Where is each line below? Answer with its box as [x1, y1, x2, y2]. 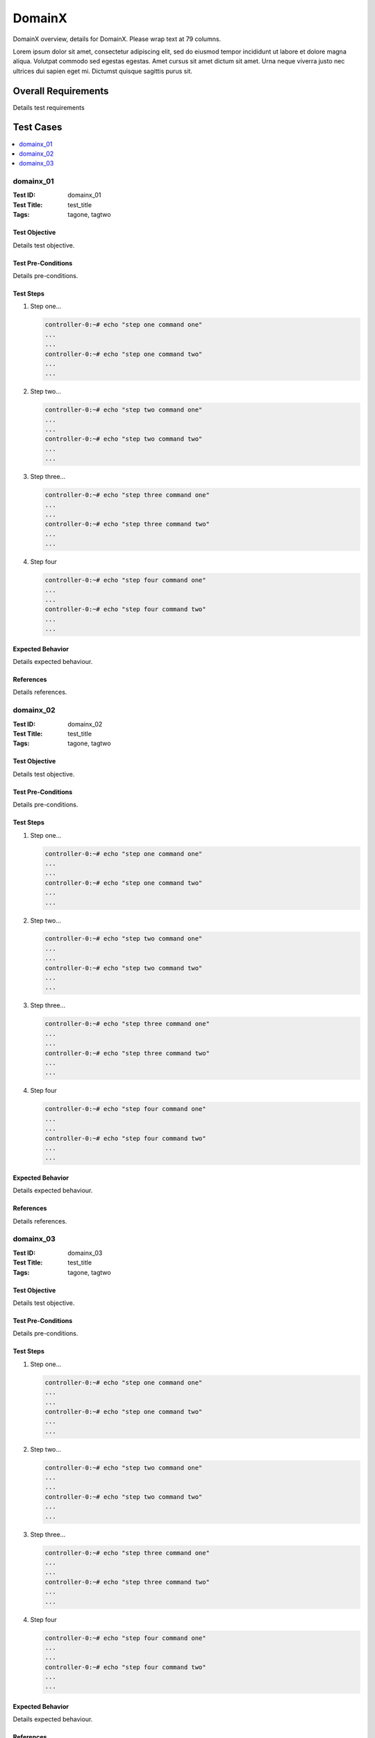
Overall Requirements [12, 85, 109, 97]
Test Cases [12, 122, 62, 133]
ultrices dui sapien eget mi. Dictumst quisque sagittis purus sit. [12, 67, 192, 75]
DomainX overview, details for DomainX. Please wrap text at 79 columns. [12, 35, 222, 43]
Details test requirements [12, 103, 85, 111]
